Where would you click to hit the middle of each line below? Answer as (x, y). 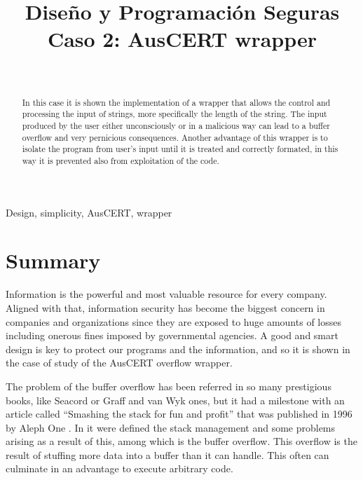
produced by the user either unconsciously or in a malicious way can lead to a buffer (176, 126)
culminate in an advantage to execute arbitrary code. (119, 468)
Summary (53, 260)
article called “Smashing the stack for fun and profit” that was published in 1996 (179, 414)
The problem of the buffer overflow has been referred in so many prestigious (169, 386)
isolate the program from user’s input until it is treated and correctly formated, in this (180, 149)
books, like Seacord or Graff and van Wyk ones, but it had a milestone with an (175, 400)
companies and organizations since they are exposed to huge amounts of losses (173, 321)
